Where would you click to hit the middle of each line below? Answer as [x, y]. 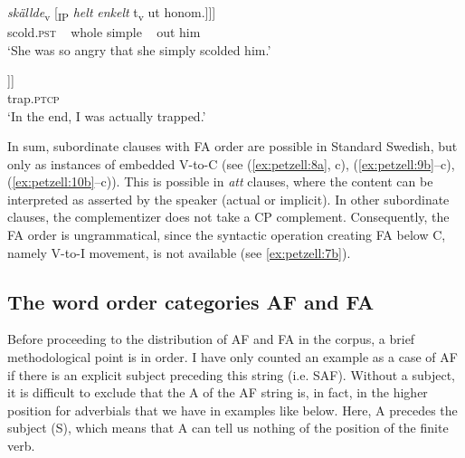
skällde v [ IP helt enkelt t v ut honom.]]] [112, 13]
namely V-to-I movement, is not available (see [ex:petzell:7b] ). [179, 252]
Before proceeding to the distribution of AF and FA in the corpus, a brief [211, 339]
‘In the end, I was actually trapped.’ [107, 115]
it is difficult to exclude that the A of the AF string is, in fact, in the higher [218, 392]
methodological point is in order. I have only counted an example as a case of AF [232, 357]
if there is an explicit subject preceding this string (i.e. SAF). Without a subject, [232, 374]
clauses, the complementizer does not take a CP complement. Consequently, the [228, 217]
